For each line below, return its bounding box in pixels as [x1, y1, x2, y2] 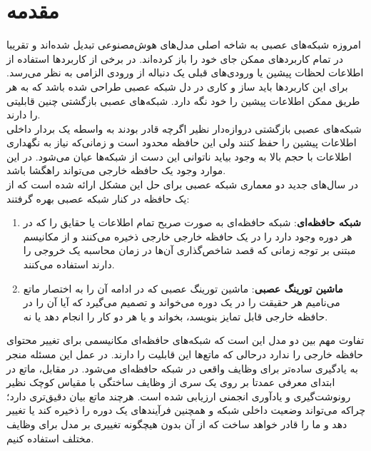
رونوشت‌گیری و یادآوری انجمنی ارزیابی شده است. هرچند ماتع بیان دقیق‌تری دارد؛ [6, 388, 351, 403]
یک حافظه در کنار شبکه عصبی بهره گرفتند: [6, 191, 190, 206]
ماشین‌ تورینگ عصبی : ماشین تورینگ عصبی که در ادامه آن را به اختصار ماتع [23, 280, 343, 295]
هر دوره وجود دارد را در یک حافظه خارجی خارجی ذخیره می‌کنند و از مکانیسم [23, 228, 352, 243]
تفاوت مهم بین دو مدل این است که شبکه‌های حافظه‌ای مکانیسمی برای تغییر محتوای [6, 333, 365, 348]
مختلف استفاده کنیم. [6, 430, 94, 445]
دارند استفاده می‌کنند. [23, 257, 115, 272]
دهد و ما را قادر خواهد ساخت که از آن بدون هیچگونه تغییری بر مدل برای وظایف [6, 416, 347, 431]
